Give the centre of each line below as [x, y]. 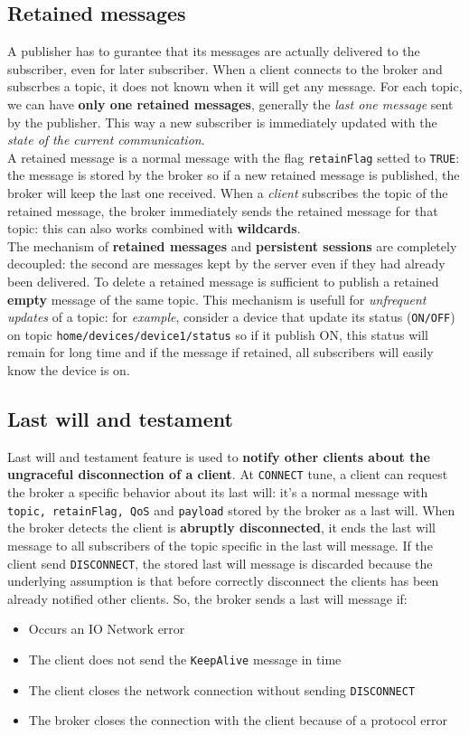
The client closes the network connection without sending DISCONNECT [222, 689]
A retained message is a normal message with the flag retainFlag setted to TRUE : [234, 157]
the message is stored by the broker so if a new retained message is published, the [234, 175]
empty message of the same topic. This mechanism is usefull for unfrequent [217, 299]
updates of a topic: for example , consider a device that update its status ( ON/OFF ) [231, 317]
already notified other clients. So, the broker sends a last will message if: [207, 598]
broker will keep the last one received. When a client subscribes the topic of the [228, 193]
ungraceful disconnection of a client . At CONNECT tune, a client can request [228, 474]
